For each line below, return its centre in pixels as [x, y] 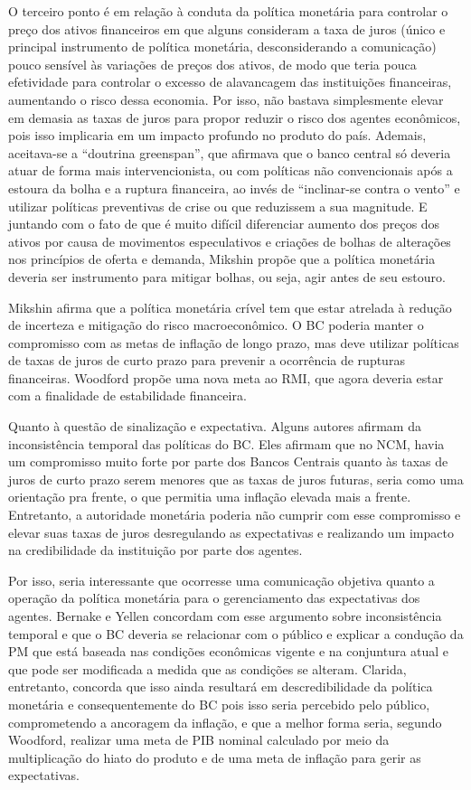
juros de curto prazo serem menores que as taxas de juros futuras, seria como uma [236, 479]
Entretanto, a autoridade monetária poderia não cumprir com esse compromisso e [235, 515]
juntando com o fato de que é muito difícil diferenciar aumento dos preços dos [224, 224]
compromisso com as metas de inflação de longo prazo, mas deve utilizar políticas [234, 342]
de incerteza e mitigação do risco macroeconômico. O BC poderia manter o [216, 325]
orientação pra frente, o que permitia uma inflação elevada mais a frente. [210, 497]
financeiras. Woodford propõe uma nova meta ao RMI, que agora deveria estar [226, 377]
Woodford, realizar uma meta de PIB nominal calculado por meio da [199, 740]
